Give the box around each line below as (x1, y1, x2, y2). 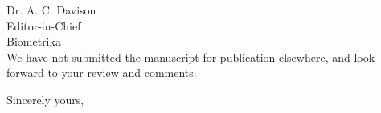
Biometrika (6, 33, 61, 50)
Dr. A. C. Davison (6, 2, 96, 18)
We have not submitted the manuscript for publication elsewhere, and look (6, 48, 375, 65)
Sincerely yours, (6, 91, 84, 107)
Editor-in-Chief (6, 17, 81, 34)
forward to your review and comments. (6, 64, 197, 81)
